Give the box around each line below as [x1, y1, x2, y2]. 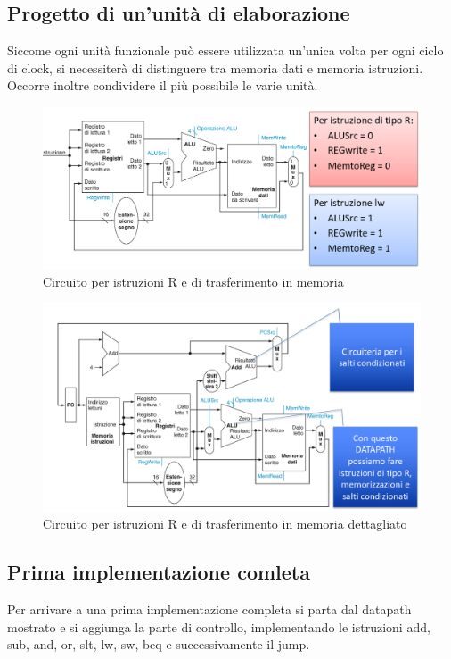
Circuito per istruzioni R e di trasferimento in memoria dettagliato [43, 514, 407, 533]
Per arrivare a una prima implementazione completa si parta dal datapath [7, 600, 412, 619]
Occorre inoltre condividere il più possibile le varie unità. [7, 76, 318, 95]
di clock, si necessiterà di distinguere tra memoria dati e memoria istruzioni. [7, 58, 423, 77]
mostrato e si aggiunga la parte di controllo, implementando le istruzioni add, [7, 617, 430, 636]
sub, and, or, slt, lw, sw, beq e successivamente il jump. [7, 635, 310, 654]
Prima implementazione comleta [7, 558, 310, 586]
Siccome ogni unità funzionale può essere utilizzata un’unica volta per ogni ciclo [7, 41, 444, 60]
